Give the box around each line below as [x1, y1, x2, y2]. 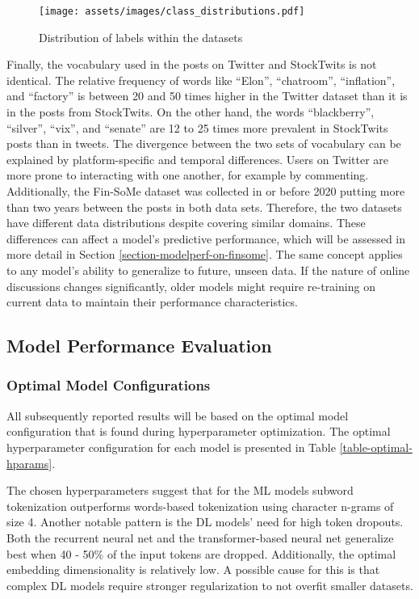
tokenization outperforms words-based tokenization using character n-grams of [6, 497, 394, 514]
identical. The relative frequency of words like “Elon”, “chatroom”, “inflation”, [6, 71, 396, 88]
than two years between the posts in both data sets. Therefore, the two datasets [6, 198, 402, 215]
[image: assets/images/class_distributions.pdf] [39, 6, 305, 17]
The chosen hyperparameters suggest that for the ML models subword [6, 482, 354, 499]
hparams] [6, 454, 52, 471]
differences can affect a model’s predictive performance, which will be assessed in [6, 230, 406, 247]
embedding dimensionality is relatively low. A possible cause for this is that [6, 561, 380, 578]
